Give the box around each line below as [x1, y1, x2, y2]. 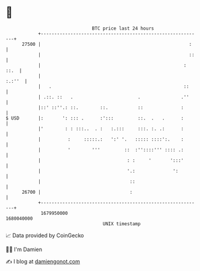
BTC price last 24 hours [92, 25, 154, 31]
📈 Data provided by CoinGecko [5, 232, 84, 239]
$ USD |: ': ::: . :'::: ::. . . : [5, 115, 184, 121]
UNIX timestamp [102, 220, 141, 227]
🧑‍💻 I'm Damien [5, 246, 43, 253]
